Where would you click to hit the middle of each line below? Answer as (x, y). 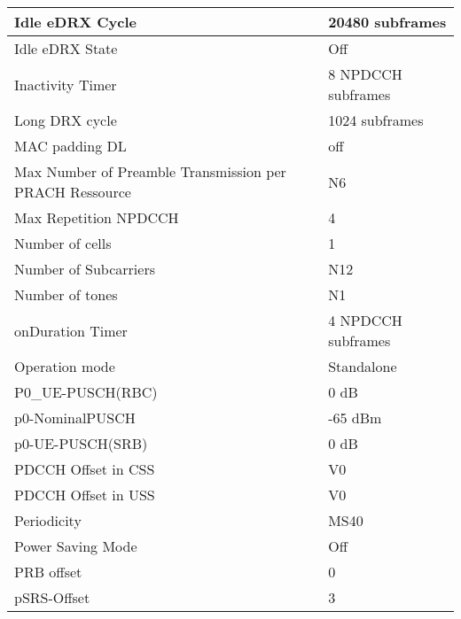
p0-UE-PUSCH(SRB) (81, 443)
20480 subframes (387, 22)
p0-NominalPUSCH (75, 418)
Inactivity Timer (66, 84)
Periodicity (48, 520)
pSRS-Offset (52, 597)
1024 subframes (376, 120)
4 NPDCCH (365, 320)
